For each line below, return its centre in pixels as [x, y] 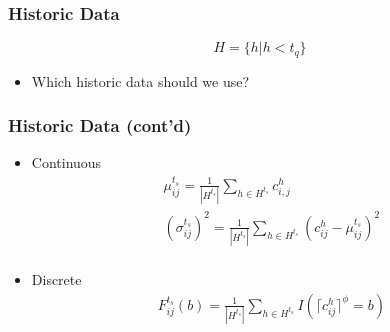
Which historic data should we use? [140, 80]
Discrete [56, 279]
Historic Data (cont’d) [100, 125]
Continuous [66, 162]
